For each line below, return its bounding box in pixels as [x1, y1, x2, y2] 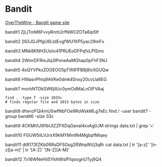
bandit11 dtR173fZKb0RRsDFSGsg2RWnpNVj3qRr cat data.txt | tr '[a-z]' [5, 142, 149, 147]
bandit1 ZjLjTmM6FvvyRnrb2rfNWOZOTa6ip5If [5, 29, 99, 35]
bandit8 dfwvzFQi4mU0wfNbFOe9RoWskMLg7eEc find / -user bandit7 [5, 108, 148, 114]
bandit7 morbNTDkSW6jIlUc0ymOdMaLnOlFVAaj [5, 85, 104, 91]
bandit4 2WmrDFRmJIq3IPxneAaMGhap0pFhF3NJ [5, 57, 108, 63]
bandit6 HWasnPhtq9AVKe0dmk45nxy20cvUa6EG [5, 76, 107, 82]
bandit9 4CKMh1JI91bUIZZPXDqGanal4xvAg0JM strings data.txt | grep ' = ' [5, 123, 154, 128]
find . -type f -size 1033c [5, 95, 63, 100]
